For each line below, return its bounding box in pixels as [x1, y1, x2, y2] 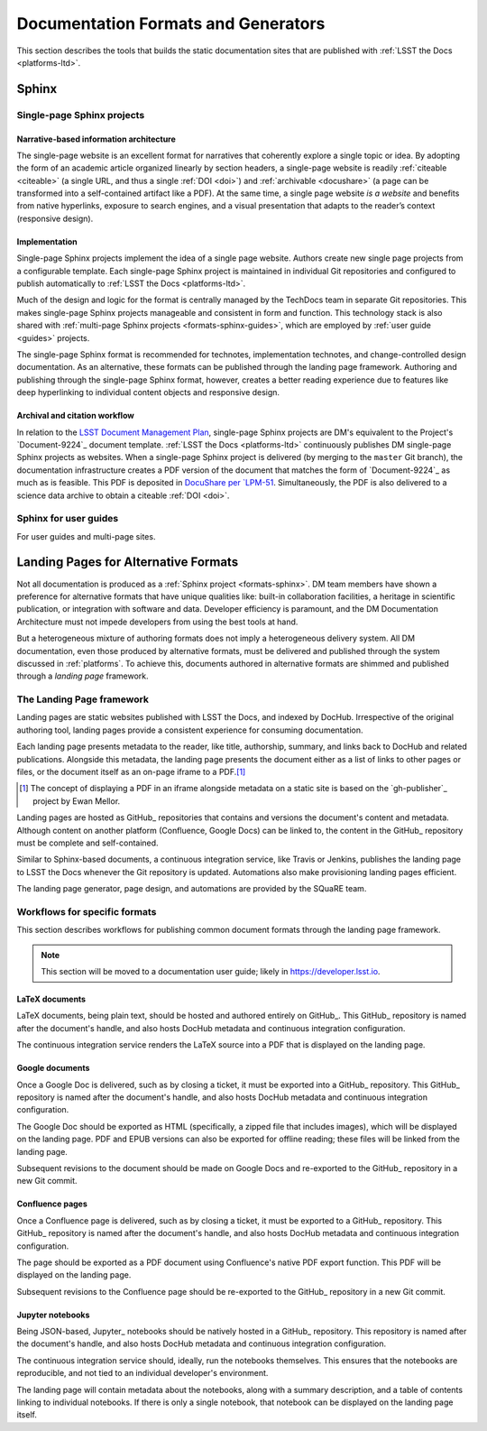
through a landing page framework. [16, 670, 149, 681]
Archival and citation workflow [16, 411, 134, 421]
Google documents [16, 1063, 90, 1074]
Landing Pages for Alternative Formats [16, 555, 239, 570]
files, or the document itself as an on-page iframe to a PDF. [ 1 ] [16, 766, 246, 777]
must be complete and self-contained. [16, 837, 159, 848]
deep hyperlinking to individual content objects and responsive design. [16, 387, 280, 398]
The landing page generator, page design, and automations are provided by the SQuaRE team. [16, 883, 367, 894]
